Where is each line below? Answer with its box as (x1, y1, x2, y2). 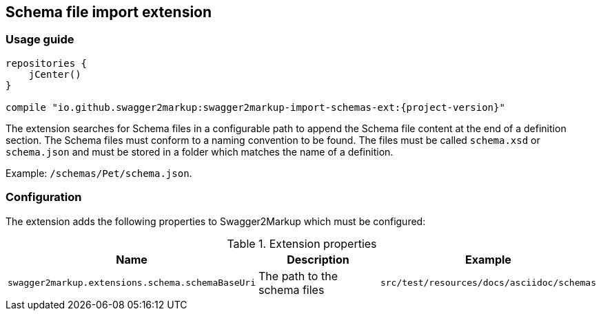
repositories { (6, 57, 88, 69)
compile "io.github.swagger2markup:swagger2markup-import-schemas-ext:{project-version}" (6, 101, 505, 113)
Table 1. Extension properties (227, 236, 377, 251)
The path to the (258, 268, 338, 283)
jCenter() (28, 68, 81, 80)
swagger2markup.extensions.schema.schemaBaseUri (8, 277, 256, 288)
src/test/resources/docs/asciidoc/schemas (380, 277, 596, 288)
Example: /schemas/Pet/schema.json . (6, 167, 192, 179)
